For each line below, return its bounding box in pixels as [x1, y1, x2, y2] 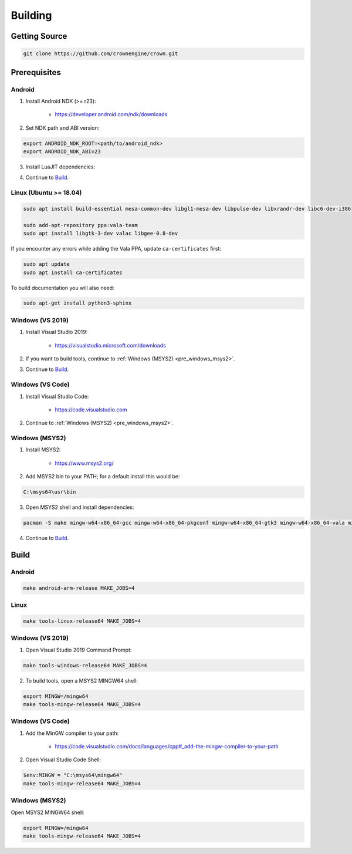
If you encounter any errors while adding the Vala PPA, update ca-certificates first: [11, 245, 221, 252]
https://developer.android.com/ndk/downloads [55, 111, 168, 118]
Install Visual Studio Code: [25, 393, 89, 400]
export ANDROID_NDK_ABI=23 [23, 148, 101, 155]
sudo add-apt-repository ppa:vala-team [23, 222, 138, 228]
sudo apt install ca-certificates [23, 269, 123, 276]
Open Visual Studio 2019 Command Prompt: [25, 646, 132, 653]
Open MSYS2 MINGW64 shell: [11, 809, 84, 816]
